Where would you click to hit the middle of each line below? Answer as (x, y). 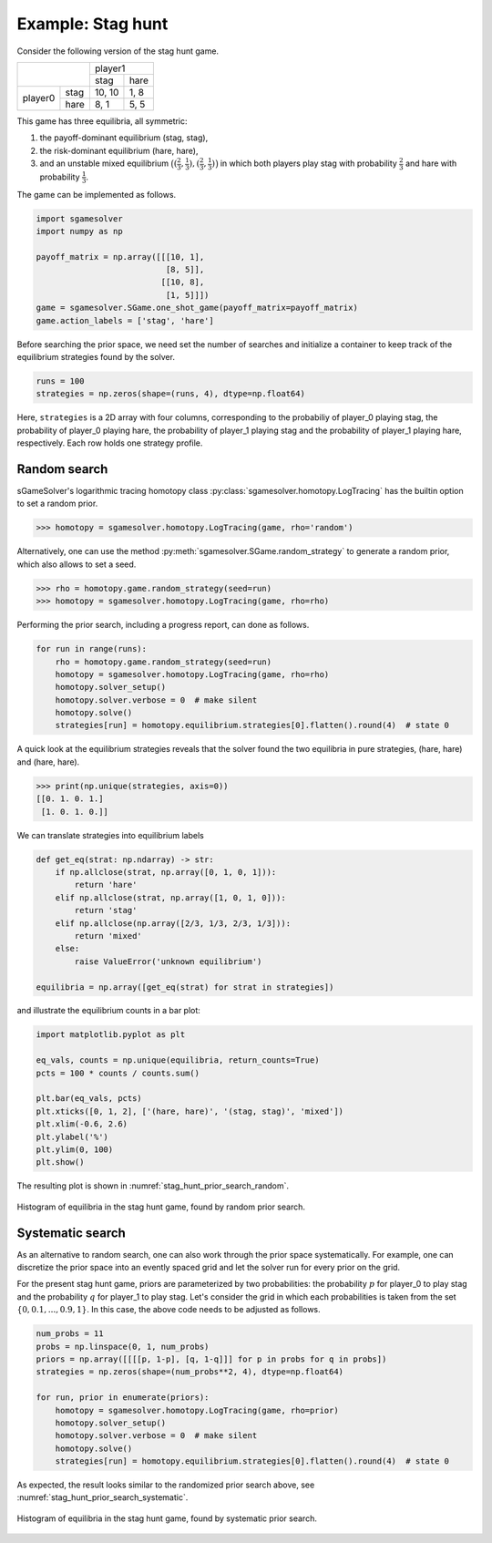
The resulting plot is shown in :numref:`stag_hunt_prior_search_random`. (153, 1186)
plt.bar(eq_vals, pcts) (89, 1099)
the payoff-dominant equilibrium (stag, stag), (124, 138)
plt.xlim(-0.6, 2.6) (82, 1124)
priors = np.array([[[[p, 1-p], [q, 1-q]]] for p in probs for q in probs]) (211, 1359)
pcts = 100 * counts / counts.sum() (118, 1073)
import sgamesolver (79, 218)
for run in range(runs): (92, 649)
